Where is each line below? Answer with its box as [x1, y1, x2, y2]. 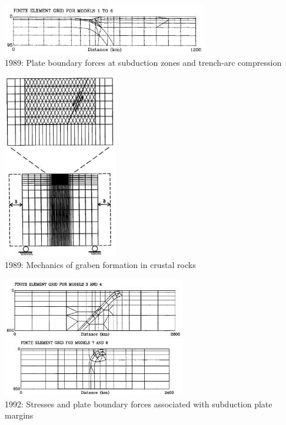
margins [5, 409, 34, 421]
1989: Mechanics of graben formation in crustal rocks [5, 258, 196, 270]
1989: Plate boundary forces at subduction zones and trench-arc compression [5, 56, 282, 68]
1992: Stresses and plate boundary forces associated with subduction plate [5, 397, 272, 410]
